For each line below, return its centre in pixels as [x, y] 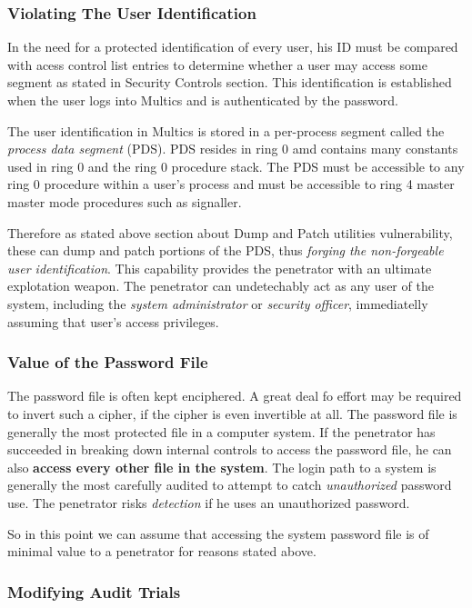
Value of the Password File [108, 362]
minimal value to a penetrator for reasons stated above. [162, 551]
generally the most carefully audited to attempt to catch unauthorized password [230, 485]
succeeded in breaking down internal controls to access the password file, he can [230, 449]
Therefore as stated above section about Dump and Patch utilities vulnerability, [230, 232]
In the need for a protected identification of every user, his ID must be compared [233, 47]
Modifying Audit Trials [94, 591]
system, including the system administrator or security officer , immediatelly [218, 303]
